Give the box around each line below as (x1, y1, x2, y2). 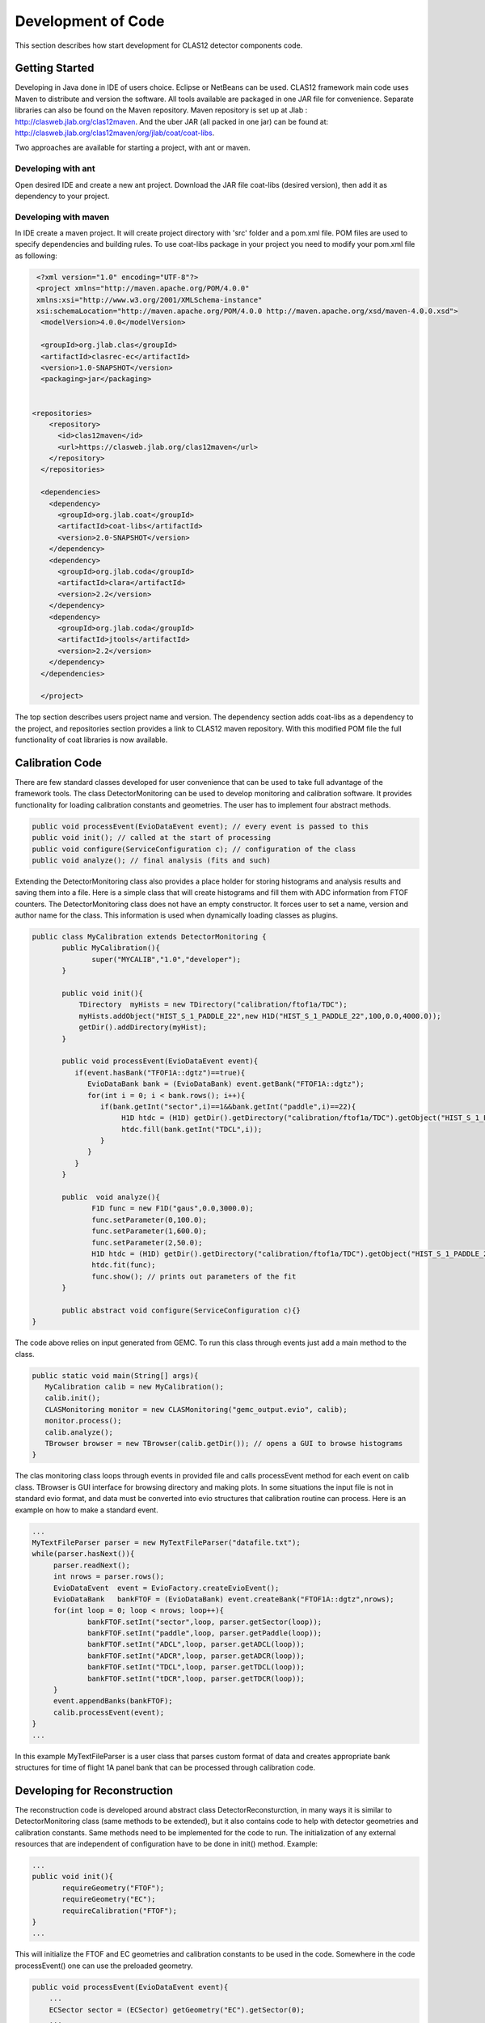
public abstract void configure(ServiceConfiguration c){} (61, 1305, 301, 1315)
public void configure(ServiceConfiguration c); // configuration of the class (32, 844, 356, 854)
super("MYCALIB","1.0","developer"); (91, 955, 242, 964)
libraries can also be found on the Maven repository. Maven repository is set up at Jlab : (15, 105, 308, 115)
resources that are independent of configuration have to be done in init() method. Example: (15, 1839, 318, 1849)
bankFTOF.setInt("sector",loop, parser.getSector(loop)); (87, 1617, 323, 1626)
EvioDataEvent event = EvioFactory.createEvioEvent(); (53, 1583, 280, 1593)
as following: (15, 251, 58, 261)
